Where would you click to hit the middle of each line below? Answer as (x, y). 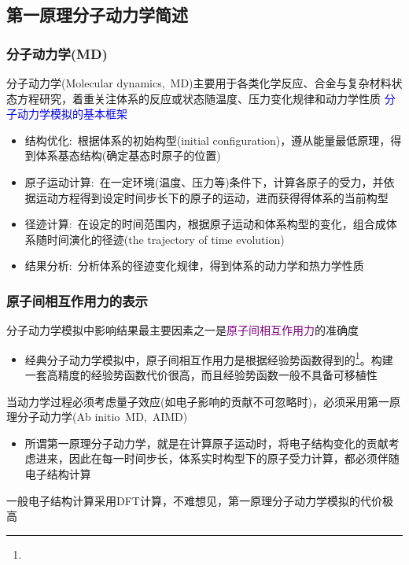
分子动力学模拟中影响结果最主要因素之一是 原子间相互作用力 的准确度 (182, 330)
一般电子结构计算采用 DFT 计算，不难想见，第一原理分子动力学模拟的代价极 (200, 500)
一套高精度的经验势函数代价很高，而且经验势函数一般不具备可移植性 (201, 375)
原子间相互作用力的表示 (77, 300)
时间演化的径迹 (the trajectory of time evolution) (166, 239)
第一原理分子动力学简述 (97, 15)
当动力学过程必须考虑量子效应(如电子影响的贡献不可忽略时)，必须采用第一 (198, 401)
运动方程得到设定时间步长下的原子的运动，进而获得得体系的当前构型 (212, 197)
